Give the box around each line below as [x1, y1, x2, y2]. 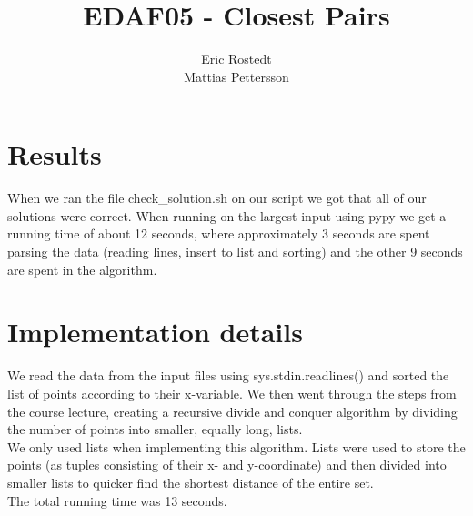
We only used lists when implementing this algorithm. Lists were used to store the [7, 437, 466, 456]
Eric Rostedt [201, 49, 272, 68]
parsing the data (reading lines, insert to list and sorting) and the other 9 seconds [7, 242, 463, 261]
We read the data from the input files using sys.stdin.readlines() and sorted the [7, 366, 449, 385]
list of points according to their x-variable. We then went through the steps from [7, 383, 457, 402]
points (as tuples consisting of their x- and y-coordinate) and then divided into [7, 455, 447, 474]
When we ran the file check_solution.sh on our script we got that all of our [7, 188, 427, 207]
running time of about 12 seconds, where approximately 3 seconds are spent [7, 224, 430, 243]
